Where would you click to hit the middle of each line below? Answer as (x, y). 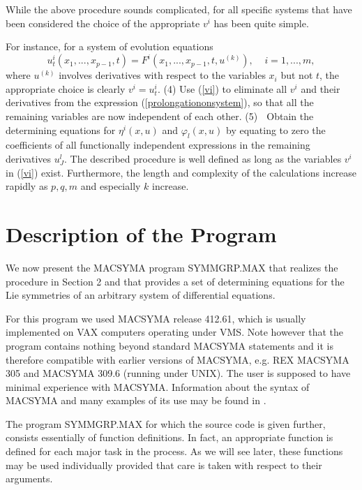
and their (320, 88)
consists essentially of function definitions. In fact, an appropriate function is (169, 437)
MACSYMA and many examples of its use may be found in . (136, 400)
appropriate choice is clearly (66, 88)
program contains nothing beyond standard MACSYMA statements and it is (169, 345)
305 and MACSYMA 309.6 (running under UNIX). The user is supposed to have (178, 373)
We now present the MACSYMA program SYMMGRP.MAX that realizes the (172, 267)
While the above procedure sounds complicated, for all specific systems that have (179, 9)
